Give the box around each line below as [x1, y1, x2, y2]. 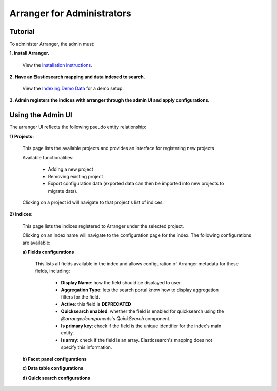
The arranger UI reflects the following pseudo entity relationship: [9, 124, 146, 130]
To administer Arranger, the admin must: [9, 41, 95, 47]
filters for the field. [61, 293, 100, 300]
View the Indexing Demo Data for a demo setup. [22, 85, 124, 91]
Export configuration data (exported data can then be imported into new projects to [48, 180, 224, 187]
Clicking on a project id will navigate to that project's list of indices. [22, 199, 164, 206]
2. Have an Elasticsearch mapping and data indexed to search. [9, 73, 146, 80]
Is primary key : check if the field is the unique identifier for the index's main [61, 323, 222, 329]
